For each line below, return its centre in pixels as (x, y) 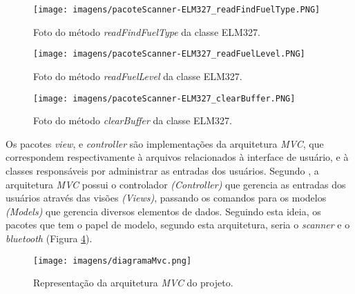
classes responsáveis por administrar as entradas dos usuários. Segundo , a (162, 170)
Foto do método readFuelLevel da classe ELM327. (138, 76)
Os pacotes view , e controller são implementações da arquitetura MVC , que (165, 143)
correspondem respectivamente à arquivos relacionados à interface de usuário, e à (177, 157)
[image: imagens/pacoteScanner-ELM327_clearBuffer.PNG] (164, 98)
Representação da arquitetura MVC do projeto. (133, 283)
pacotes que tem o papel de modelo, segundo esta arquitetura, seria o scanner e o (178, 225)
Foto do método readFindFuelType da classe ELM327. (147, 31)
